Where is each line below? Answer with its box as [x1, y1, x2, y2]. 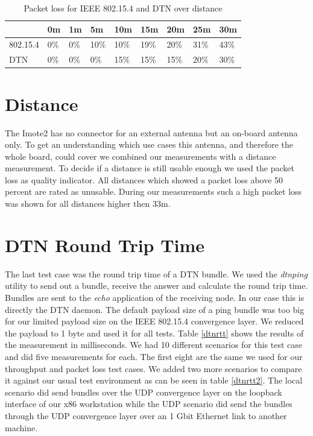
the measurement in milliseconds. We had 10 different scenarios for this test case [5, 338, 303, 351]
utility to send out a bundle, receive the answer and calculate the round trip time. [5, 279, 308, 292]
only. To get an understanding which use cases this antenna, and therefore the [5, 138, 294, 151]
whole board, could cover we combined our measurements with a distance [5, 150, 276, 162]
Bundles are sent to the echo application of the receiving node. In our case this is [5, 291, 305, 303]
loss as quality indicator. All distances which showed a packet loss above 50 [5, 173, 283, 186]
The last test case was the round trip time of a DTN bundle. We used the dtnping [5, 267, 308, 280]
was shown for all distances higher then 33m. [5, 197, 171, 210]
